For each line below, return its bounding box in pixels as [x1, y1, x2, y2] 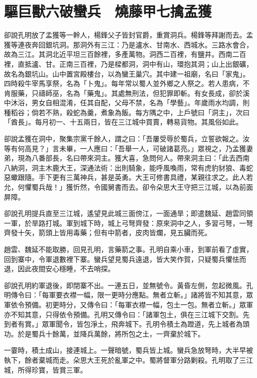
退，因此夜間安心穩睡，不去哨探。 [4, 263, 115, 274]
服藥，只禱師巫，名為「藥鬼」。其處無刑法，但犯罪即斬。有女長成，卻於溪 [10, 87, 250, 98]
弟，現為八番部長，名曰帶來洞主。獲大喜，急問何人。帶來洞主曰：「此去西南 [4, 153, 250, 163]
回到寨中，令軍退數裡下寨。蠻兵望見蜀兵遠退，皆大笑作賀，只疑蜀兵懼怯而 [4, 253, 246, 264]
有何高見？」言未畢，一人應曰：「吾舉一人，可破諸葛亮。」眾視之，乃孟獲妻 [10, 143, 253, 153]
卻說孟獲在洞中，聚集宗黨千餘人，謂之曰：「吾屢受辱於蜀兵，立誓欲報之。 [4, 133, 243, 144]
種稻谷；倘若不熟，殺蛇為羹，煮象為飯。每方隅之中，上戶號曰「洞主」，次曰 [4, 107, 250, 117]
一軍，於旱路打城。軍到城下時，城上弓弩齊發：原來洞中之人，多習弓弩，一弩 [4, 217, 253, 228]
